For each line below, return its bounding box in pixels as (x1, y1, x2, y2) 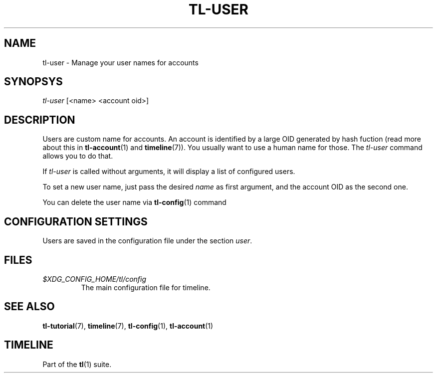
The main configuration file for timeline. (81, 283, 211, 292)
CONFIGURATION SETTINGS (4, 215, 148, 228)
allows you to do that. (42, 152, 113, 161)
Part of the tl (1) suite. (42, 360, 112, 369)
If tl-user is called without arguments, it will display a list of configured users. (42, 167, 295, 176)
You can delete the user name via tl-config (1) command (42, 198, 226, 207)
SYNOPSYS (4, 75, 63, 88)
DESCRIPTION (4, 113, 75, 126)
